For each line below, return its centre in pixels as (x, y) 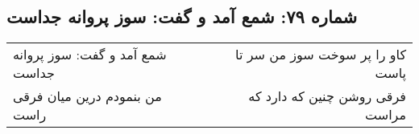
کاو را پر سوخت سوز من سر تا (321, 55)
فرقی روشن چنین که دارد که (327, 96)
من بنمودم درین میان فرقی (87, 96)
